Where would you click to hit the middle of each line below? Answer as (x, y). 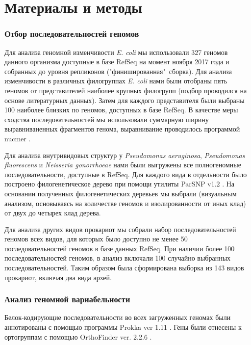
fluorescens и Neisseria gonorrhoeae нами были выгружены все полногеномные (123, 165)
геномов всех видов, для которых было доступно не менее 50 (96, 239)
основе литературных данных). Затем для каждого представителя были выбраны (125, 100)
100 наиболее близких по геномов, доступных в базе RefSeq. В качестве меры (121, 110)
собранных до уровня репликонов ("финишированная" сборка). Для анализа (118, 71)
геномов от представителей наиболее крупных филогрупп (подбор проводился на (126, 90)
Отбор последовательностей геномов (72, 34)
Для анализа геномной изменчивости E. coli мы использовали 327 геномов (116, 52)
